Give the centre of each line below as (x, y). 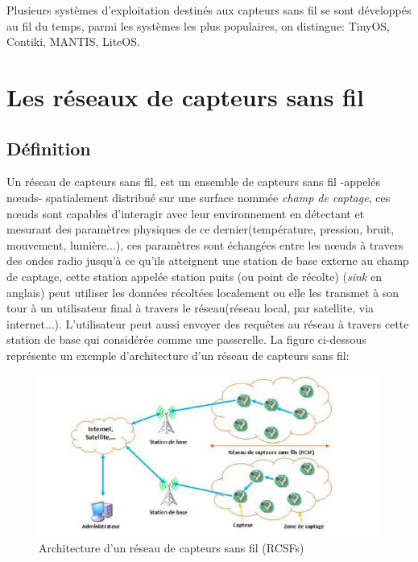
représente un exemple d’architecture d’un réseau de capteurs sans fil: (178, 355)
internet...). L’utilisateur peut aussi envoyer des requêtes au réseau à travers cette (208, 323)
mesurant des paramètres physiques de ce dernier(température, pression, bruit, (201, 229)
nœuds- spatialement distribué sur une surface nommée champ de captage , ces (199, 197)
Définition (49, 148)
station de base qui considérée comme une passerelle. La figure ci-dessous (186, 339)
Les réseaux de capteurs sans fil (185, 96)
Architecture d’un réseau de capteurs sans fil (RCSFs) (172, 547)
